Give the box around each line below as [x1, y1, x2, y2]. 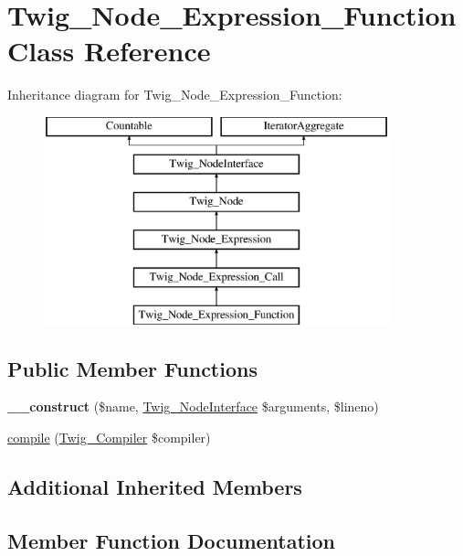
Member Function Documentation [7, 526, 336, 554]
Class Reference [7, 32, 211, 69]
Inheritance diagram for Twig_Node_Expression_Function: [7, 85, 342, 104]
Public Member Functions [7, 354, 258, 382]
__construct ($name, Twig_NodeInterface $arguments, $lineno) [7, 397, 379, 416]
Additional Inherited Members [7, 473, 302, 501]
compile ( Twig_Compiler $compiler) [7, 428, 211, 447]
